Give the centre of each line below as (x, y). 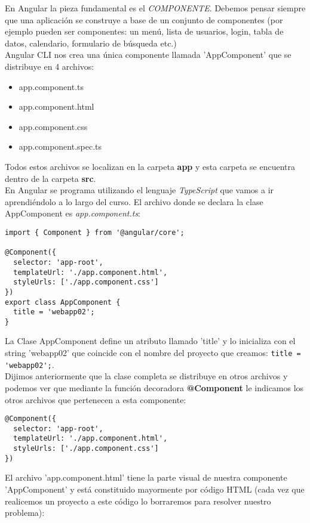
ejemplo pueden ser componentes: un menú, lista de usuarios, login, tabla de (144, 31)
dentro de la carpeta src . (50, 178)
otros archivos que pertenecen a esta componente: (96, 399)
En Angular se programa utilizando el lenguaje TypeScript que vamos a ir (139, 190)
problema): (25, 513)
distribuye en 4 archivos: (50, 66)
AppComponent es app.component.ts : (73, 213)
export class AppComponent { (63, 302)
